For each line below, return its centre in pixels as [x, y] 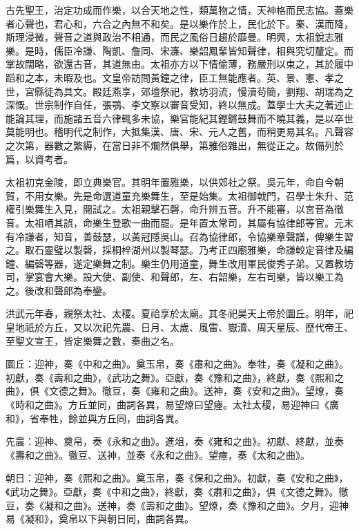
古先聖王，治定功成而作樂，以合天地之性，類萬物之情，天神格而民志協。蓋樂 [179, 10]
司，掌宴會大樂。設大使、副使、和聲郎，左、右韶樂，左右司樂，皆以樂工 [170, 277]
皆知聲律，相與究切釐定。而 [290, 50]
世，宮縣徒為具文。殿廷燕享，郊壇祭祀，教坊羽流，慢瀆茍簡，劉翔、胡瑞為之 [179, 91]
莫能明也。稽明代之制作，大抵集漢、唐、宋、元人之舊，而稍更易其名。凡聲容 [179, 132]
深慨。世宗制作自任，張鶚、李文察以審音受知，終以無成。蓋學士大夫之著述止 [179, 105]
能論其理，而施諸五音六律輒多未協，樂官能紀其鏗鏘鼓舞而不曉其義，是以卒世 [179, 118]
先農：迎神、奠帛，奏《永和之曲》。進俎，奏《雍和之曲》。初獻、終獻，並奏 [175, 441]
